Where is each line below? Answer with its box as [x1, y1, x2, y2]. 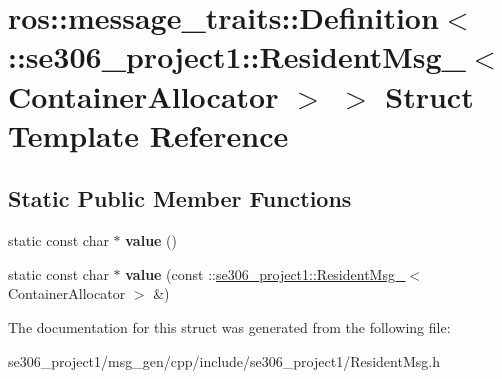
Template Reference [8, 114, 289, 155]
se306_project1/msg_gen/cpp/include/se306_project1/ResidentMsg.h [8, 350, 440, 371]
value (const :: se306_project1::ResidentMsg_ [125, 263, 406, 284]
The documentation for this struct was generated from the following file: [8, 316, 451, 337]
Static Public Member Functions [8, 183, 352, 214]
